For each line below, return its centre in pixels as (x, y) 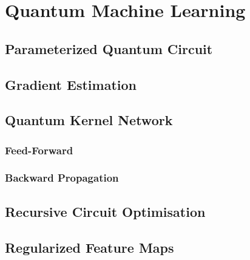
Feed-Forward (39, 150)
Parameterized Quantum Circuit (109, 48)
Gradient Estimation (71, 84)
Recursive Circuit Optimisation (105, 211)
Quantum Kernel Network (89, 120)
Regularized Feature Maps (90, 247)
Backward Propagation (62, 178)
